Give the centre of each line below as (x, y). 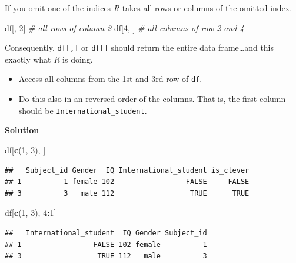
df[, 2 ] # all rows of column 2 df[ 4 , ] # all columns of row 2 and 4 (124, 27)
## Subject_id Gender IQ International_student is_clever (127, 170)
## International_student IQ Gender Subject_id (106, 233)
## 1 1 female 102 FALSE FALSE (127, 182)
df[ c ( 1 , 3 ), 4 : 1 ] (31, 213)
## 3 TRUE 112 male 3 (106, 256)
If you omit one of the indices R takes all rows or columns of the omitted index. (149, 8)
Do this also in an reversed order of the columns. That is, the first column (152, 99)
